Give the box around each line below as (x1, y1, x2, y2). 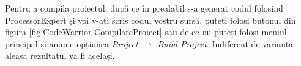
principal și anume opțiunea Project (5, 37, 138, 50)
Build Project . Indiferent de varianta (157, 37, 294, 50)
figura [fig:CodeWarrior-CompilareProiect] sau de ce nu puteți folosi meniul (5, 25, 287, 38)
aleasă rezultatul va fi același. (5, 49, 115, 62)
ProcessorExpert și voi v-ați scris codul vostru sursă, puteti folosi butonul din (5, 13, 296, 26)
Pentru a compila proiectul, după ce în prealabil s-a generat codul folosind (5, 2, 283, 14)
